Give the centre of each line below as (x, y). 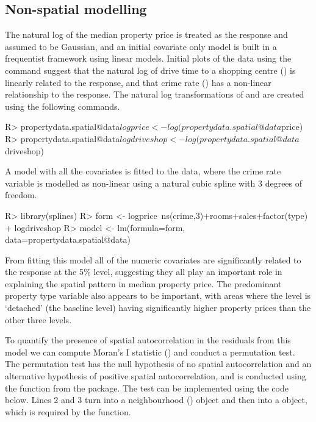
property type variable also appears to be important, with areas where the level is (158, 295)
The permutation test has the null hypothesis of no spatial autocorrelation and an (158, 364)
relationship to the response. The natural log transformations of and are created (155, 94)
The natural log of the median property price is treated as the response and (146, 34)
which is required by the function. (68, 411)
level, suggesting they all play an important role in (188, 272)
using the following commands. (63, 106)
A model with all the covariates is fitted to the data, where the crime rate (143, 171)
